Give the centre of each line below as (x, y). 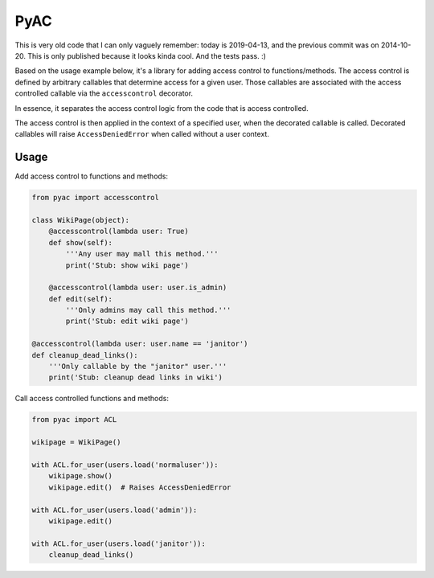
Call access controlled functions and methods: (92, 399)
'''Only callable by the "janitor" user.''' (138, 367)
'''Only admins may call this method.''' (148, 310)
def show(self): (80, 242)
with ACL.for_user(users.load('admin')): (115, 510)
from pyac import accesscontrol (96, 198)
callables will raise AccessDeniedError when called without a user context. (142, 134)
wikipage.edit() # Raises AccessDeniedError (140, 487)
